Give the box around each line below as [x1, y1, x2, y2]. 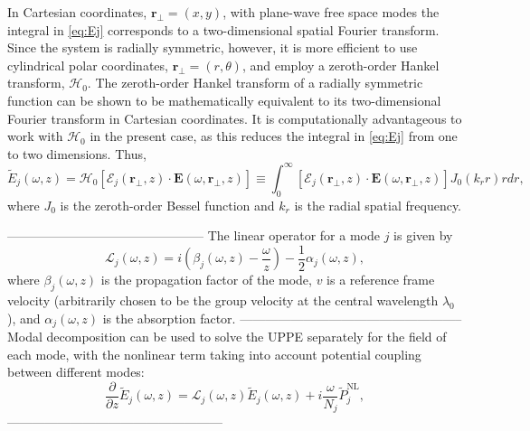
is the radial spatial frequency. [294, 195, 462, 214]
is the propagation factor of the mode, [100, 270, 312, 289]
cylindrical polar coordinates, [7, 55, 168, 74]
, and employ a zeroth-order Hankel [241, 55, 440, 74]
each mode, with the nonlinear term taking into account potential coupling [7, 344, 421, 363]
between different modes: [7, 362, 145, 381]
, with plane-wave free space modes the [222, 3, 440, 21]
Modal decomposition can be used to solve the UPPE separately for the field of [7, 327, 447, 346]
